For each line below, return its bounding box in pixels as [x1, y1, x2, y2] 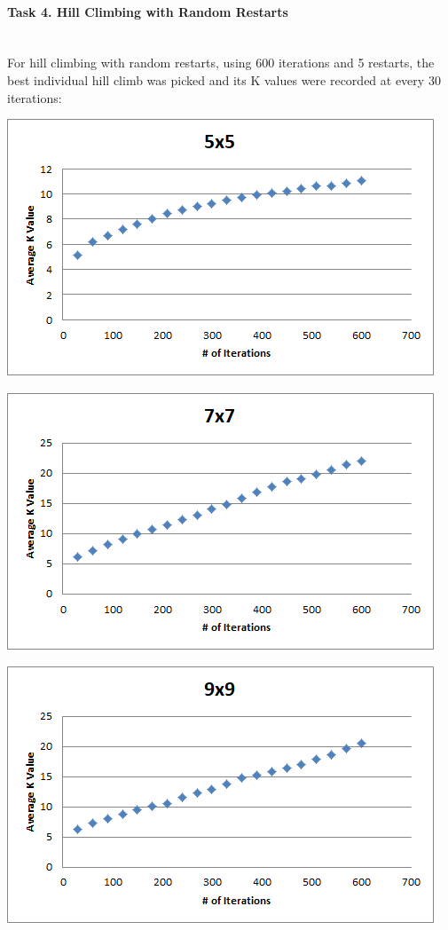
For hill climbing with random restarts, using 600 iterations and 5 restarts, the [7, 53, 435, 72]
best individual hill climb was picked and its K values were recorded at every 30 [7, 70, 441, 89]
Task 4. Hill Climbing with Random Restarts [7, 2, 288, 20]
